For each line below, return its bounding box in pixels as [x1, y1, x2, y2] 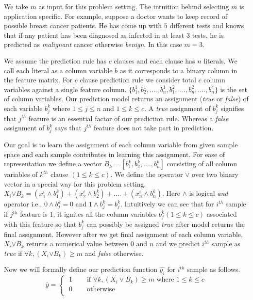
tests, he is [192, 30, 224, 40]
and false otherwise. [84, 248, 144, 258]
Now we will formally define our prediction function [4, 264, 157, 274]
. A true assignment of [144, 103, 211, 113]
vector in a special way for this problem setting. [4, 178, 146, 189]
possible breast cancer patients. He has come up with [4, 20, 162, 31]
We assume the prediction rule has [4, 55, 107, 65]
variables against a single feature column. [4, 84, 127, 94]
